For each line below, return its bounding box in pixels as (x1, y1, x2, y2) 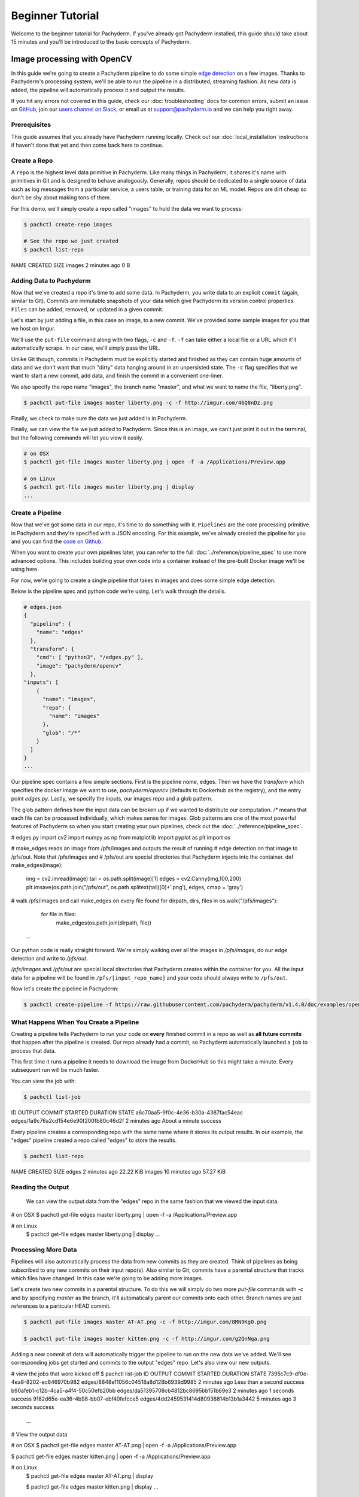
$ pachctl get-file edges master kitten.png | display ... (26, 1483, 159, 1490)
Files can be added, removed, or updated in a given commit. (11, 305, 164, 313)
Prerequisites (11, 120, 51, 129)
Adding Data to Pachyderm (11, 276, 91, 284)
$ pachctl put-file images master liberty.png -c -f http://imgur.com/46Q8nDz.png (23, 399, 273, 406)
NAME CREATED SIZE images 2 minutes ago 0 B (11, 261, 130, 269)
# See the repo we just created (23, 238, 119, 245)
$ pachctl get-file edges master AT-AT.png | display (26, 1472, 154, 1479)
